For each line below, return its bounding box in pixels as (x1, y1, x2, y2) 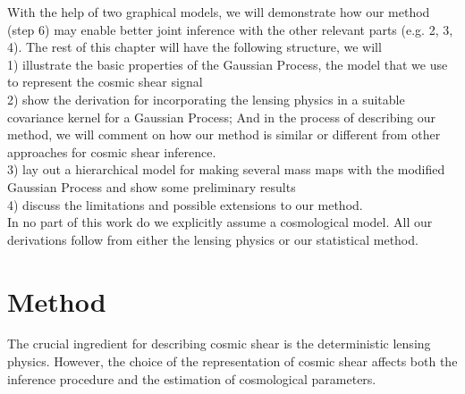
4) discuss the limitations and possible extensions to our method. (7, 195, 363, 214)
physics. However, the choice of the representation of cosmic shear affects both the (7, 352, 458, 371)
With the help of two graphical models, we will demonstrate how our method (7, 3, 430, 21)
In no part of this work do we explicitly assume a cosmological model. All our (7, 213, 433, 231)
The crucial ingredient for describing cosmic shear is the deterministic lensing (7, 334, 431, 353)
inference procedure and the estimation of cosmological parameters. (7, 369, 376, 388)
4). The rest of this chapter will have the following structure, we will (7, 38, 382, 56)
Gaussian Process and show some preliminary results (7, 177, 296, 196)
